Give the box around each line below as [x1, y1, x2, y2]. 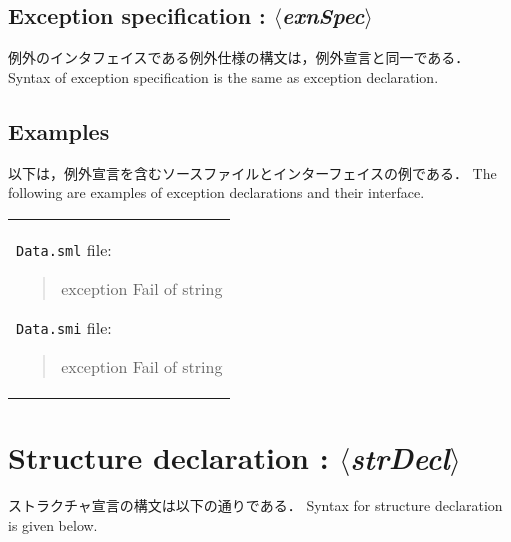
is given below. [8, 514, 98, 535]
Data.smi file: [16, 315, 112, 339]
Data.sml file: [16, 237, 112, 261]
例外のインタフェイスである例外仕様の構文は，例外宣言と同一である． [8, 47, 470, 68]
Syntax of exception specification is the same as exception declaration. [8, 66, 439, 87]
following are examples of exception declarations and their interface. [8, 182, 425, 203]
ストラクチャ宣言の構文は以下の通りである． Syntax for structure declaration [8, 494, 503, 515]
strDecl [350, 436, 450, 478]
